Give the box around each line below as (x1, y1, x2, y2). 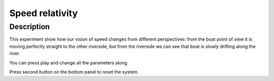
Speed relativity (9, 8, 78, 19)
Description (9, 22, 50, 31)
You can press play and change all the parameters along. (9, 59, 129, 65)
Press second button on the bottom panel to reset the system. (9, 68, 139, 75)
